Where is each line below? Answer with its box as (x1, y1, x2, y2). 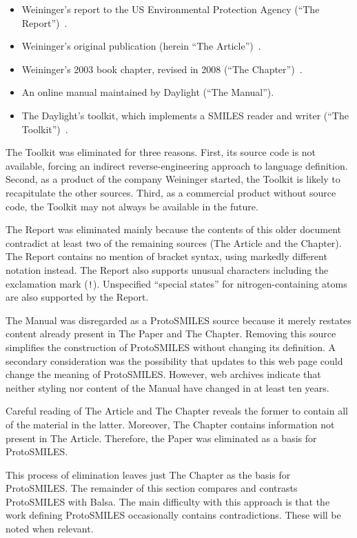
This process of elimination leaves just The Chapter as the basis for (6, 467, 291, 481)
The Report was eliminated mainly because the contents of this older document (6, 222, 342, 237)
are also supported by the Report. (6, 290, 149, 304)
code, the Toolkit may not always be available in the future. (6, 199, 258, 213)
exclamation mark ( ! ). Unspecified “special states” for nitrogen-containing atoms (6, 276, 347, 290)
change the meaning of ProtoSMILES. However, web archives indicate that (6, 367, 321, 381)
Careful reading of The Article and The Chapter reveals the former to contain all (6, 403, 348, 418)
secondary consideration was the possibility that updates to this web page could (6, 353, 343, 368)
